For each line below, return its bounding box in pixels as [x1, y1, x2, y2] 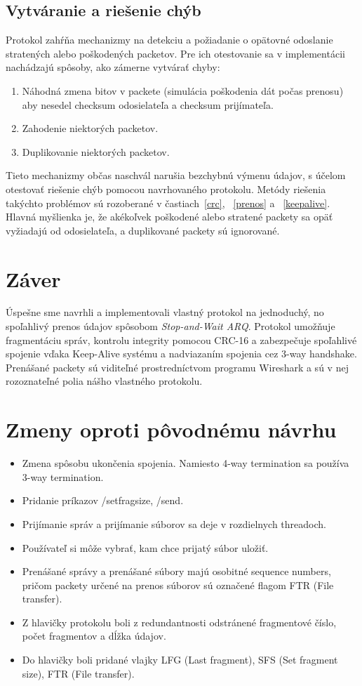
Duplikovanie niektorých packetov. [22, 144, 170, 159]
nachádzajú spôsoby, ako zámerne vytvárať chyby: [6, 60, 220, 74]
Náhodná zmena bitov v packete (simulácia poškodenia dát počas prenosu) [22, 83, 344, 98]
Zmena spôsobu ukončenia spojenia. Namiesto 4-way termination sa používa [22, 456, 349, 470]
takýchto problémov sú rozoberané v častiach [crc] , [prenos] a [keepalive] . [6, 195, 330, 210]
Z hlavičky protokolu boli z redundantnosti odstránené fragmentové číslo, [22, 614, 337, 629]
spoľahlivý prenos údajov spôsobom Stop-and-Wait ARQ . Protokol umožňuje [6, 319, 335, 334]
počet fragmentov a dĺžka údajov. [22, 628, 166, 643]
